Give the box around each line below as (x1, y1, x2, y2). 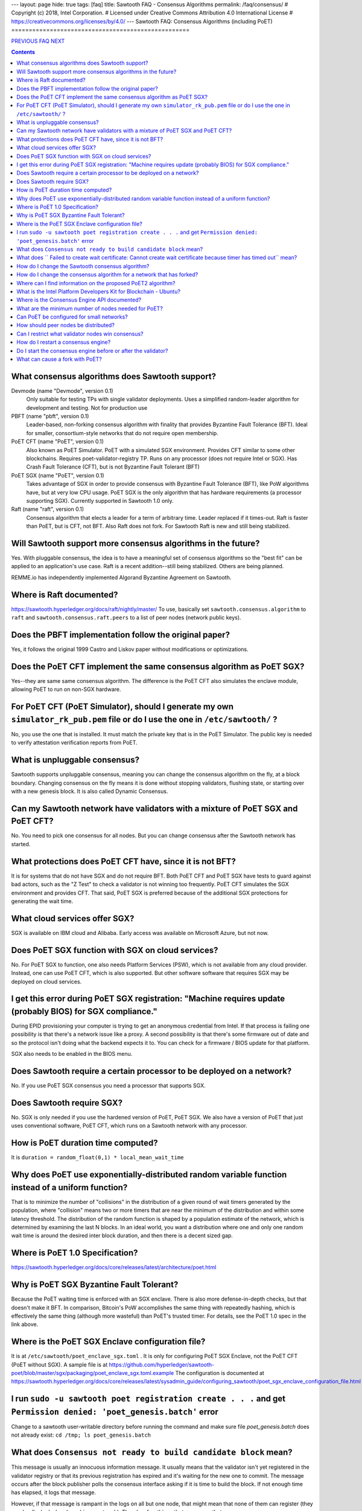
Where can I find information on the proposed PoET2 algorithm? (16, 279, 176, 286)
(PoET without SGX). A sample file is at (11, 1361, 108, 1368)
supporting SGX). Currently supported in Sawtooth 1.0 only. (26, 497, 174, 504)
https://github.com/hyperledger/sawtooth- (109, 1361, 215, 1368)
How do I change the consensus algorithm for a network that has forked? (16, 271, 198, 278)
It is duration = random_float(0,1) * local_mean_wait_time (11, 1154, 184, 1161)
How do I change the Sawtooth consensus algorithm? (16, 262, 150, 270)
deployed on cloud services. (11, 978, 82, 985)
